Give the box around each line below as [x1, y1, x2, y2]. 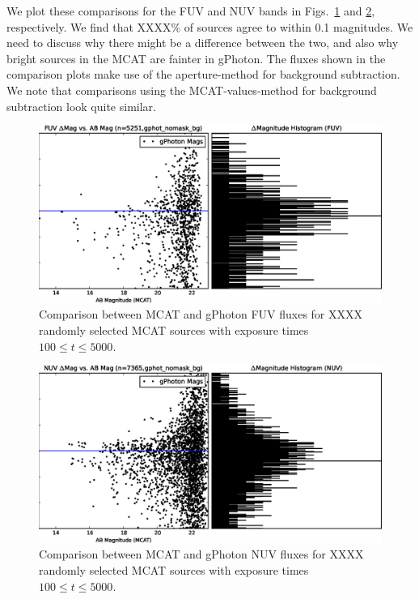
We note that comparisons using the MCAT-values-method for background [6, 81, 377, 98]
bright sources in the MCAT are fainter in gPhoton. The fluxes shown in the [6, 49, 386, 66]
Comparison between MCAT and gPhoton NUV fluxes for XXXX [39, 546, 364, 563]
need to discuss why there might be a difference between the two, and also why [6, 34, 399, 51]
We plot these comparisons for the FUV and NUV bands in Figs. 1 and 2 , [6, 2, 375, 19]
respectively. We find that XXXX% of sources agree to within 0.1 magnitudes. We [6, 18, 413, 35]
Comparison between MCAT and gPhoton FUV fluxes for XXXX [39, 306, 363, 323]
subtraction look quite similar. [6, 97, 156, 114]
